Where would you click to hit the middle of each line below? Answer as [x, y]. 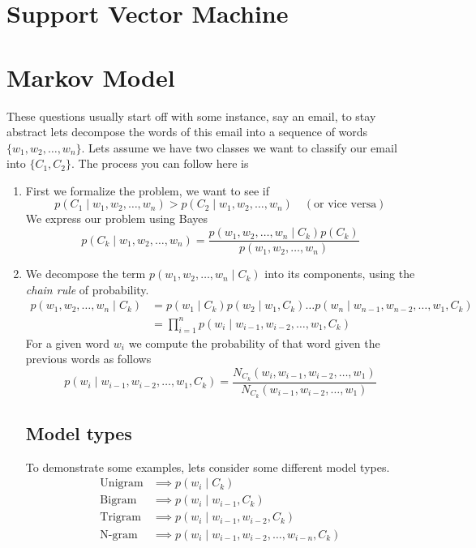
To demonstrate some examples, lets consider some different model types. [208, 467]
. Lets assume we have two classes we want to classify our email [239, 147]
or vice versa [345, 205]
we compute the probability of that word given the [254, 342]
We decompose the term [86, 274]
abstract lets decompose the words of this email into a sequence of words [187, 132]
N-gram [119, 535]
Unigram [122, 484]
